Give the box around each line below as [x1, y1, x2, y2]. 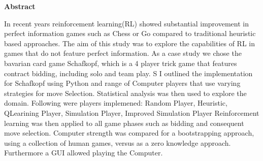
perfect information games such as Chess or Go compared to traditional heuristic [4, 28, 256, 39]
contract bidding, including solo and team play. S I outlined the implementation [4, 68, 253, 78]
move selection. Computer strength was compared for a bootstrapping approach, [4, 127, 254, 138]
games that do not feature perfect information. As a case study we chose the [4, 48, 242, 58]
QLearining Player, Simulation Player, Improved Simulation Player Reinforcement [4, 107, 259, 118]
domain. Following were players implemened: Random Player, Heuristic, [4, 98, 227, 108]
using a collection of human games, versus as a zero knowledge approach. [4, 137, 231, 148]
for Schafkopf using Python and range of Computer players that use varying [4, 78, 241, 88]
